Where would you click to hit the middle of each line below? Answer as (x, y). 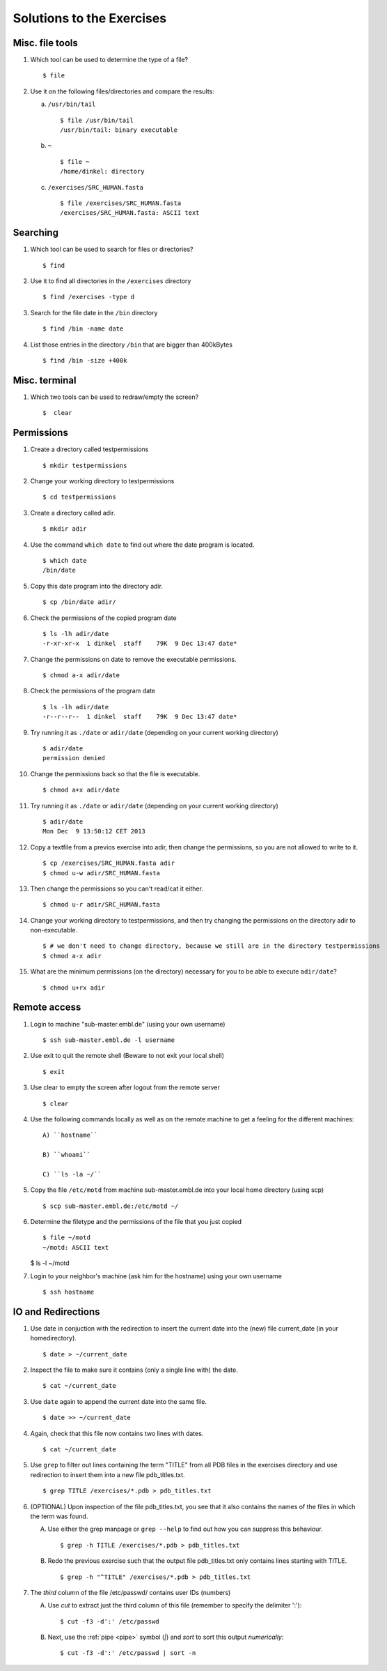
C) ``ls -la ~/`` (72, 1174)
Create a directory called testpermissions (89, 449)
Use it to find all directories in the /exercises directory (111, 281)
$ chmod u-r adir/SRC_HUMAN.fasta (101, 905)
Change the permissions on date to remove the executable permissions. (133, 659)
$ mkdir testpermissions (85, 465)
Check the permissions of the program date (93, 691)
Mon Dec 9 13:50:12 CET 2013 (94, 831)
